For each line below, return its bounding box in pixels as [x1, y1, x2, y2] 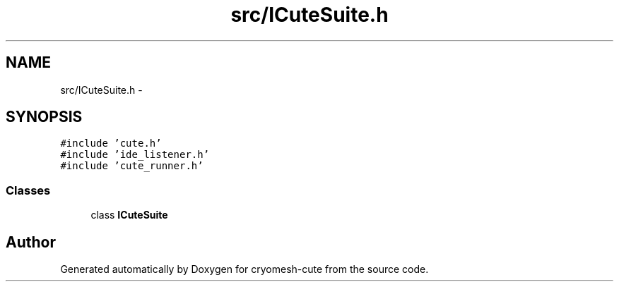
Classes [6, 183, 51, 197]
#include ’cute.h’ [60, 138, 162, 149]
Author [6, 233, 56, 251]
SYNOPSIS [6, 108, 83, 126]
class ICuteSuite [90, 209, 168, 221]
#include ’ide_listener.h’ [60, 149, 210, 161]
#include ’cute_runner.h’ [60, 160, 204, 172]
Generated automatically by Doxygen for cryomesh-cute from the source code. [60, 263, 429, 276]
